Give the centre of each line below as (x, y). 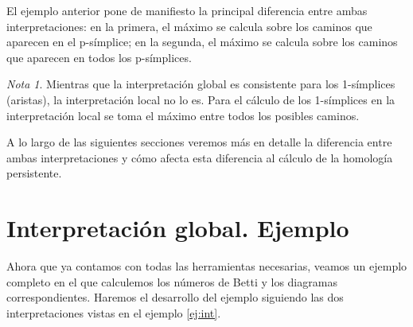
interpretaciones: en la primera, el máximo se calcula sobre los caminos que (189, 26)
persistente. (34, 173)
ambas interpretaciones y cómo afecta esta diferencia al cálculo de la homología (200, 157)
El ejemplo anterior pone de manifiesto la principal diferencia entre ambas (187, 10)
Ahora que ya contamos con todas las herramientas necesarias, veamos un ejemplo (207, 266)
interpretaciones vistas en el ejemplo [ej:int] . (114, 312)
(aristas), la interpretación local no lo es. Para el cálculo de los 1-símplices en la (201, 99)
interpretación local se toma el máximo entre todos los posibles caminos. (183, 115)
